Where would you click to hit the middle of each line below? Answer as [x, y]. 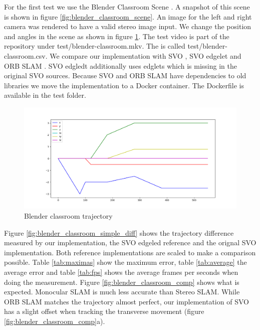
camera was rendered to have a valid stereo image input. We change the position [128, 26]
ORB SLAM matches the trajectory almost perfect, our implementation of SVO [126, 301]
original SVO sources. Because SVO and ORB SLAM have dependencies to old [125, 75]
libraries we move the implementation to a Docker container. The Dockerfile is [124, 85]
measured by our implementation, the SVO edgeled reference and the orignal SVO [130, 242]
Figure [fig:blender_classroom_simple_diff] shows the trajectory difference [119, 232]
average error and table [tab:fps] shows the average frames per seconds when [121, 272]
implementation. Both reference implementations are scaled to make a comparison [130, 252]
